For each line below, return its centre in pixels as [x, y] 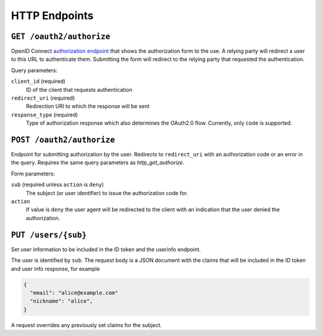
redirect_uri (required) [43, 98]
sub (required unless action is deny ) [58, 184]
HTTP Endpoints [52, 16]
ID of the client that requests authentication [79, 90]
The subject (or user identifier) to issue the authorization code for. [107, 193]
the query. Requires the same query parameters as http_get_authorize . [98, 163]
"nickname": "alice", [62, 301]
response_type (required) [44, 115]
